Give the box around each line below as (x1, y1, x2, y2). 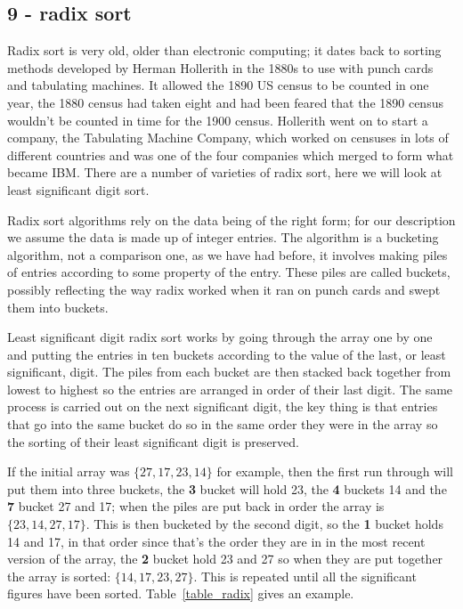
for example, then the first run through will (216, 462, 453, 481)
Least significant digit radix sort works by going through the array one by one (7, 328, 433, 346)
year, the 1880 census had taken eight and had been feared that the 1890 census (7, 93, 443, 111)
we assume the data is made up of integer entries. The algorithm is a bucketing (7, 228, 439, 247)
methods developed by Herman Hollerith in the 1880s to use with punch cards (7, 58, 434, 77)
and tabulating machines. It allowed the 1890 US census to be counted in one (7, 76, 429, 94)
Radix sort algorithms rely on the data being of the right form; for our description (7, 210, 456, 229)
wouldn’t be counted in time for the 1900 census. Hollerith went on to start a (7, 110, 428, 129)
